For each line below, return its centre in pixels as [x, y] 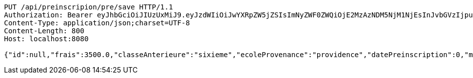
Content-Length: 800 [44, 31]
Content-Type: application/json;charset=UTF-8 [97, 23]
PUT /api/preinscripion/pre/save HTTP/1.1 [89, 7]
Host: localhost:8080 [46, 39]
